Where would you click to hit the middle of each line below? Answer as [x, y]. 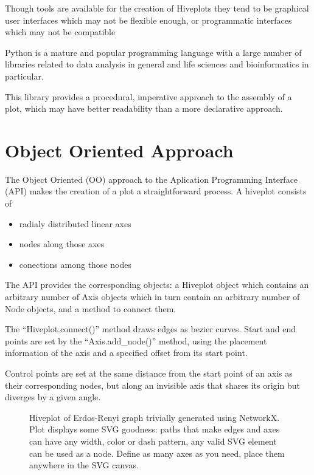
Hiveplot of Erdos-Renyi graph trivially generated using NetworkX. [155, 417]
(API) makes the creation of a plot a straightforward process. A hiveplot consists [156, 191]
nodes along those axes [62, 244]
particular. [24, 76]
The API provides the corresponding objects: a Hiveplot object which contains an [157, 285]
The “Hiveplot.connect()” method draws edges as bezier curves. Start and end [150, 329]
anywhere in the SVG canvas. [84, 465]
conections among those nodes [75, 264]
